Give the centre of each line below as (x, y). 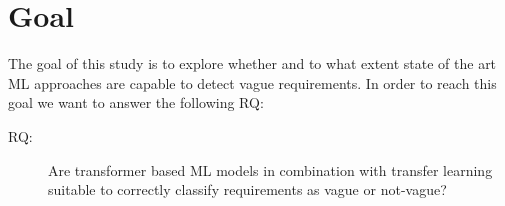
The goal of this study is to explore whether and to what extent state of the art (252, 63)
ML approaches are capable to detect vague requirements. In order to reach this (252, 82)
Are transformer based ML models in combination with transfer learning (270, 169)
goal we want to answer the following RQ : (136, 102)
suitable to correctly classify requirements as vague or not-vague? (247, 189)
